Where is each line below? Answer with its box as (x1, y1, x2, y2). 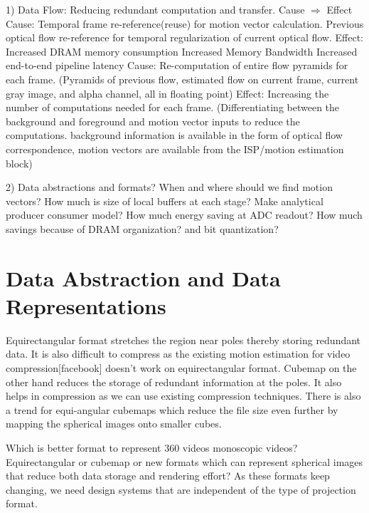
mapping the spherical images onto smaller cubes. (6, 416, 222, 431)
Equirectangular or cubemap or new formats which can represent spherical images (6, 454, 363, 469)
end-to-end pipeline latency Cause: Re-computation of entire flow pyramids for (6, 58, 348, 73)
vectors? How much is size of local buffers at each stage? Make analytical (6, 193, 323, 208)
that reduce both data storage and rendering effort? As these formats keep (6, 468, 330, 483)
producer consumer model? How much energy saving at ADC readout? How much (6, 207, 363, 222)
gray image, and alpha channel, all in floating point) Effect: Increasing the (6, 85, 329, 100)
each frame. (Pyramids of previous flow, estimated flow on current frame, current (6, 71, 359, 86)
